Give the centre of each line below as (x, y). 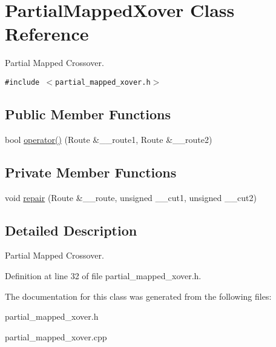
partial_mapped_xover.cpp (56, 336)
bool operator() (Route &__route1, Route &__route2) (109, 139)
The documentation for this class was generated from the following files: (138, 296)
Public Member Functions (88, 114)
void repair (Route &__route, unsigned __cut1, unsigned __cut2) (131, 197)
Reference (47, 34)
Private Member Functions (91, 172)
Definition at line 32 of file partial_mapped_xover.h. (103, 275)
